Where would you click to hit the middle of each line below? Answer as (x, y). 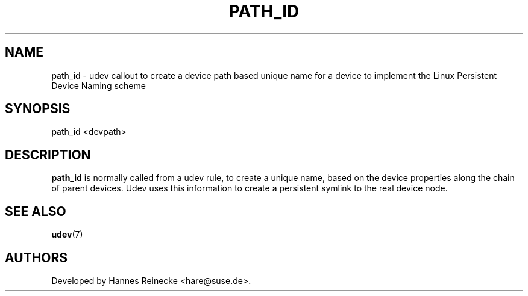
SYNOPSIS (38, 109)
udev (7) (67, 235)
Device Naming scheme (99, 85)
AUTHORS (36, 257)
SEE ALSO (36, 211)
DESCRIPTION (48, 155)
